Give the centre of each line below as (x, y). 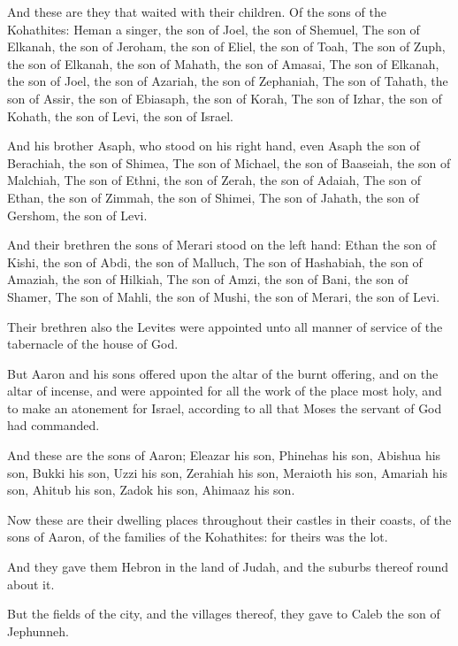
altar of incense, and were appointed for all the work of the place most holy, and (225, 391)
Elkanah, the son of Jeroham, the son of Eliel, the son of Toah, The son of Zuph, (226, 46)
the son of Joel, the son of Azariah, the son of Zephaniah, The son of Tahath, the (228, 81)
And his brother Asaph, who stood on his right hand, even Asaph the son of (214, 146)
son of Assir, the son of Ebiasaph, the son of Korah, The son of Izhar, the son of (225, 98)
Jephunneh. (38, 631)
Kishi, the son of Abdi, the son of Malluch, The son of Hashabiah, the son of (215, 261)
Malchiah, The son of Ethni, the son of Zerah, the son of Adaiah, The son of (214, 180)
